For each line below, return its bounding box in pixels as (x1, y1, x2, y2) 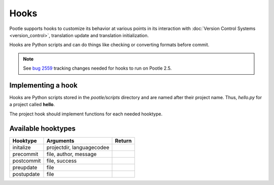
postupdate (12, 170, 40, 177)
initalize (12, 144, 31, 151)
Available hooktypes (9, 124, 76, 133)
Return (115, 137, 132, 144)
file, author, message (46, 150, 97, 158)
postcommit (12, 157, 41, 164)
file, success (46, 157, 77, 164)
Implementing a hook (9, 81, 78, 89)
